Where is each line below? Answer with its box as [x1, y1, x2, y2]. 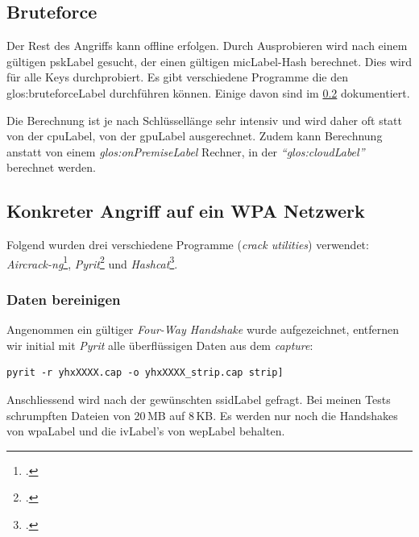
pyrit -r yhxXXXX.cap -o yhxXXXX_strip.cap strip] [6, 367, 284, 379]
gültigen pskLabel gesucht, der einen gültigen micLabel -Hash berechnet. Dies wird [6, 52, 413, 69]
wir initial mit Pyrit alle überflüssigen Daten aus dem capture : [6, 336, 313, 353]
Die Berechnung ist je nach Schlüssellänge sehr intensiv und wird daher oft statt [6, 111, 403, 128]
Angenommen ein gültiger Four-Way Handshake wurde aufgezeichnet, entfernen [6, 321, 399, 338]
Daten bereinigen [6, 289, 121, 309]
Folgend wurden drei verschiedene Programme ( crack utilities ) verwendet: [6, 236, 369, 253]
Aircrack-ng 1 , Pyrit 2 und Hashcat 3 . [6, 252, 178, 272]
